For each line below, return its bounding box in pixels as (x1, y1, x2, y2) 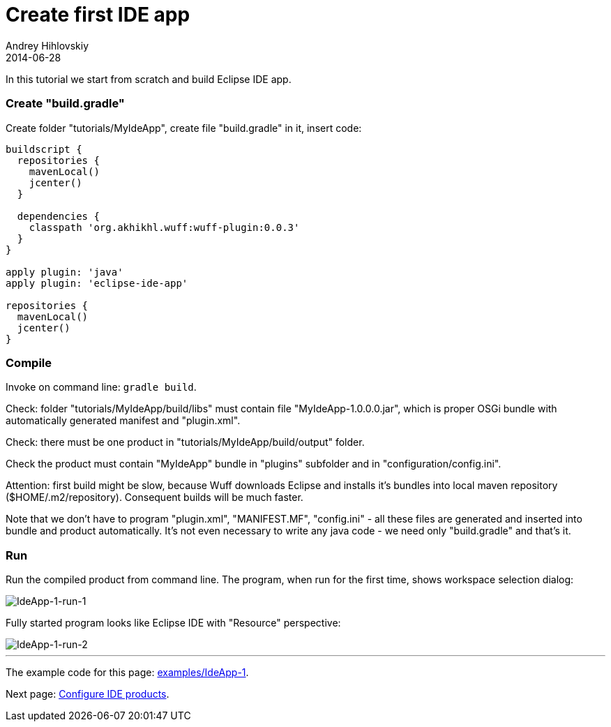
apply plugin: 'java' (6, 266, 123, 278)
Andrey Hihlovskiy (6, 39, 89, 52)
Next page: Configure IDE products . (6, 688, 169, 700)
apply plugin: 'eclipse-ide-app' (6, 277, 188, 289)
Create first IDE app (6, 3, 190, 27)
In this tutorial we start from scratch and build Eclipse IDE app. (6, 73, 292, 85)
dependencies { (17, 210, 100, 222)
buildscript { (6, 143, 82, 155)
